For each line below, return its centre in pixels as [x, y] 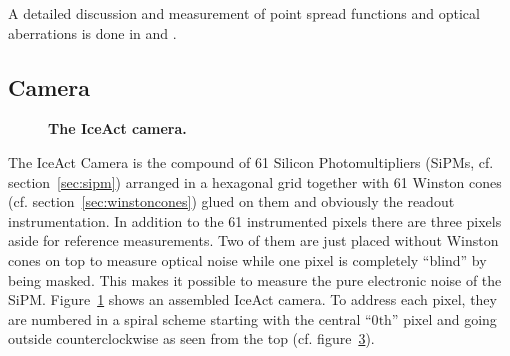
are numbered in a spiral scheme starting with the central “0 [193, 318]
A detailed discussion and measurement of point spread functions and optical [244, 13]
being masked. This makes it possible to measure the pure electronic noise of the [255, 279]
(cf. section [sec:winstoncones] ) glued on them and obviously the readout [231, 201]
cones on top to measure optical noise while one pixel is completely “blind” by [247, 259]
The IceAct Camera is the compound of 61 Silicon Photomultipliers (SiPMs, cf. [251, 161]
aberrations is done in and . [92, 32]
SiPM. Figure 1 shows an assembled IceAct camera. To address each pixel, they [252, 299]
